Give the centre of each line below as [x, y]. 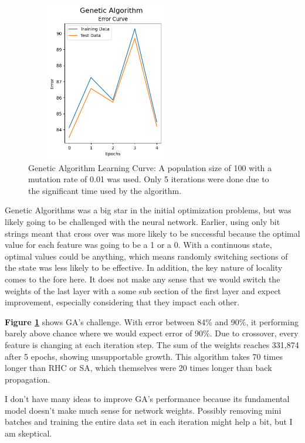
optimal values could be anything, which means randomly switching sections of [146, 256]
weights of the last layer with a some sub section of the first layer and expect [143, 290]
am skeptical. [28, 433]
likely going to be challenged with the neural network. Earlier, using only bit [143, 221]
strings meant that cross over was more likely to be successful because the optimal [152, 233]
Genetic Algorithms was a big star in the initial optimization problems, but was [148, 210]
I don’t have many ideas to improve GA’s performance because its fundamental [147, 399]
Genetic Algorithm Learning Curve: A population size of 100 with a [150, 167]
